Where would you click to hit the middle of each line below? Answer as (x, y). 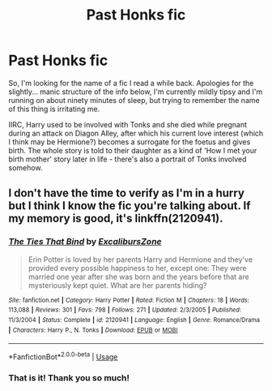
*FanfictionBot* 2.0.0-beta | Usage (63, 356)
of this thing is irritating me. (54, 109)
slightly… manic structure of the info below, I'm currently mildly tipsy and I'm (136, 92)
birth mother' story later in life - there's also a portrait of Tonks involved (127, 159)
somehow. (25, 167)
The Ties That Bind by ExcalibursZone (85, 242)
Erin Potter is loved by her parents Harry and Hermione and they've (140, 259)
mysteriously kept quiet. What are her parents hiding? (117, 285)
